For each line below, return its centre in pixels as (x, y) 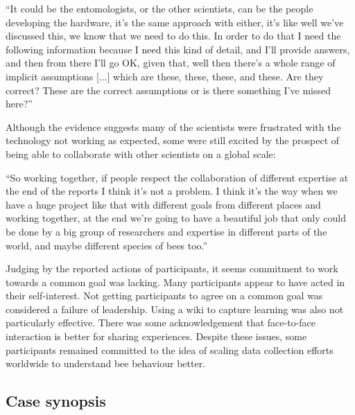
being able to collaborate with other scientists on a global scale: (141, 153)
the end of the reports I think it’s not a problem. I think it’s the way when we (172, 191)
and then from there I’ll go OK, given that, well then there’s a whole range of (171, 63)
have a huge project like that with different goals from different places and (163, 204)
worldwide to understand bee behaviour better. (106, 363)
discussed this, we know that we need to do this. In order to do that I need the (173, 36)
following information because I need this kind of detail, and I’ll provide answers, (178, 49)
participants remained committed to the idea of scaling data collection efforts (170, 350)
